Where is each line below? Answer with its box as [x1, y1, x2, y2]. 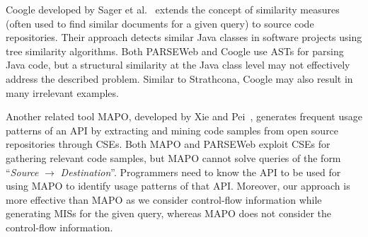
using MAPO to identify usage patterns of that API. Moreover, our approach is [6, 178, 350, 193]
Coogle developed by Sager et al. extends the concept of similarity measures [6, 2, 340, 16]
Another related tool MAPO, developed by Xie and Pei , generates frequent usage [6, 109, 362, 124]
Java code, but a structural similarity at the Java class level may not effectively [6, 57, 350, 72]
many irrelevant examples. [6, 85, 119, 100]
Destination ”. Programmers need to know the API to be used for [60, 164, 341, 179]
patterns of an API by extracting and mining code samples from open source [6, 122, 339, 137]
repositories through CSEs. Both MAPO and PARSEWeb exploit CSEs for [6, 137, 330, 151]
